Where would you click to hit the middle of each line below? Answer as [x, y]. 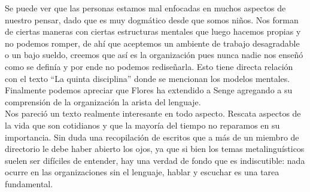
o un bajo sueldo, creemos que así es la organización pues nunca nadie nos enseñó [154, 55]
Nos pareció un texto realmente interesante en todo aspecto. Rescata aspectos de [153, 113]
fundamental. [29, 183]
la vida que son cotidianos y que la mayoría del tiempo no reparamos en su [142, 125]
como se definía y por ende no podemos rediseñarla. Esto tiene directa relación [149, 66]
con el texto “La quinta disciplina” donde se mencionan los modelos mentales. [148, 78]
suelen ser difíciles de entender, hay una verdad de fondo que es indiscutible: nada [155, 160]
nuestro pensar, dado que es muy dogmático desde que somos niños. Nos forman [152, 19]
